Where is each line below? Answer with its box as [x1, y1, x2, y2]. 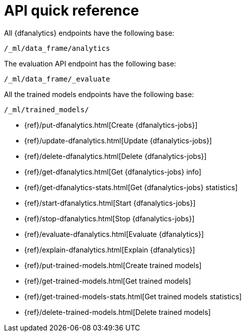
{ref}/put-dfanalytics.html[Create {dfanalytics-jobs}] [24, 120, 198, 129]
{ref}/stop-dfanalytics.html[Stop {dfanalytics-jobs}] [24, 214, 195, 223]
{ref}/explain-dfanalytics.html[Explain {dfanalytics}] [24, 245, 195, 254]
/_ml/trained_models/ [4, 105, 89, 114]
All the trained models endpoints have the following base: [4, 90, 194, 99]
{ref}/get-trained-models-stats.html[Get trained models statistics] [24, 292, 242, 301]
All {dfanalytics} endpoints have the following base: [4, 28, 175, 37]
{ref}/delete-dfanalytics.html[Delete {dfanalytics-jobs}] [24, 151, 207, 160]
